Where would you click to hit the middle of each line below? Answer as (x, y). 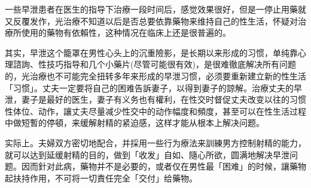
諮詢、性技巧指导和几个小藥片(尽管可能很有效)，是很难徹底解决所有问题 (154, 64)
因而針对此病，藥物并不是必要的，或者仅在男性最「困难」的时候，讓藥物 (164, 166)
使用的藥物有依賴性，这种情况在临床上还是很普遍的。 (126, 33)
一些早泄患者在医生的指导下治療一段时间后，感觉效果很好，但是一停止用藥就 (155, 9)
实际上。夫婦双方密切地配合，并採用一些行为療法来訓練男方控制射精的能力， (155, 142)
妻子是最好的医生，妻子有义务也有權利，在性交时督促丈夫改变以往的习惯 (164, 99)
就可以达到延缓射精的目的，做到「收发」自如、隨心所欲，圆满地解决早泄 (147, 154)
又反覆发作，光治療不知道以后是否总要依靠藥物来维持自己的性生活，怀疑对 (151, 21)
